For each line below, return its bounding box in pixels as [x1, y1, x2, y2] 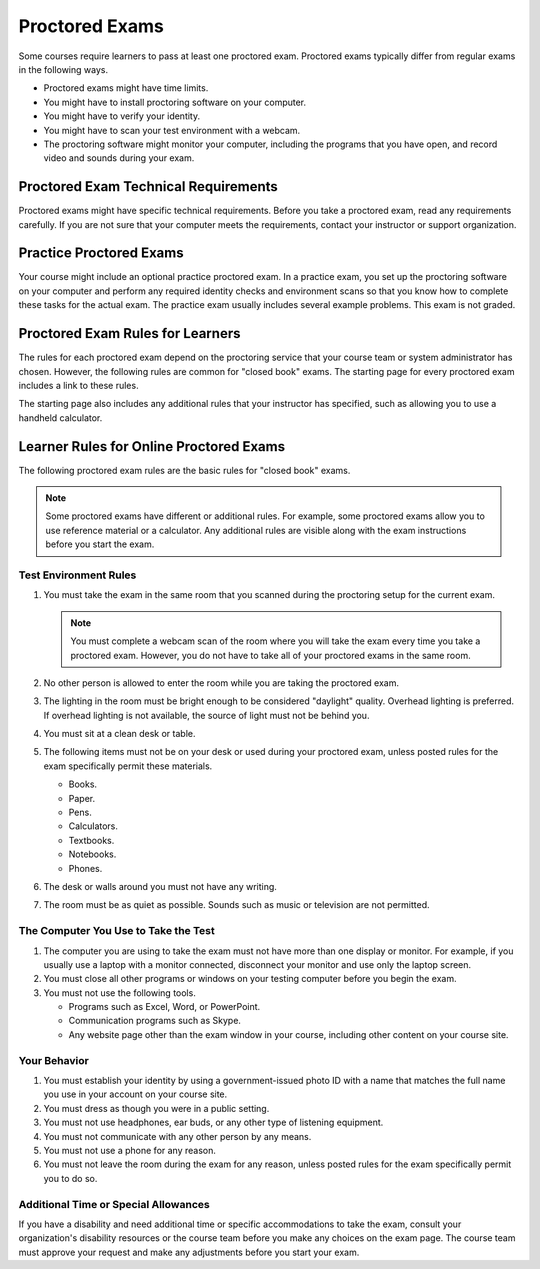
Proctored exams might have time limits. [43, 82, 209, 94]
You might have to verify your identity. [43, 110, 201, 122]
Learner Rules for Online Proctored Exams [18, 438, 285, 455]
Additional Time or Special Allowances [18, 1197, 210, 1211]
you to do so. [43, 1172, 98, 1184]
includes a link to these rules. [18, 379, 139, 391]
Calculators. [68, 820, 119, 832]
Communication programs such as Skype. [68, 1015, 242, 1027]
